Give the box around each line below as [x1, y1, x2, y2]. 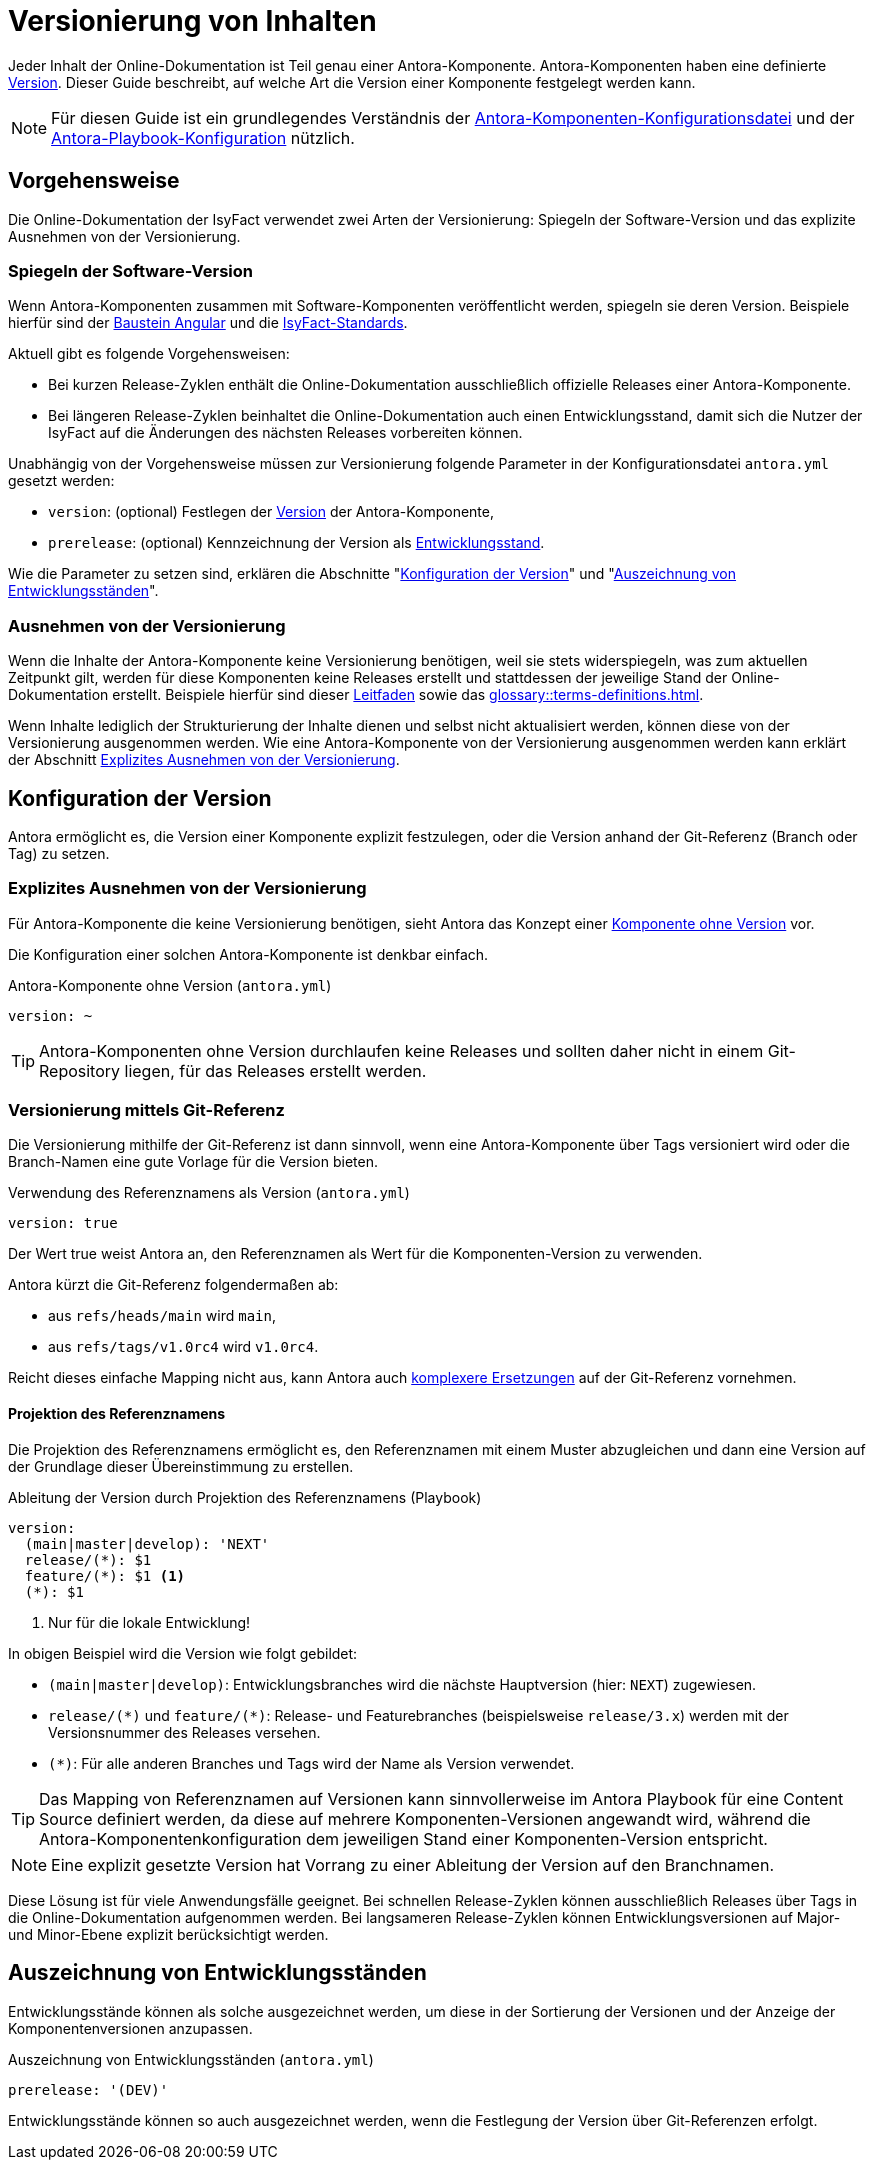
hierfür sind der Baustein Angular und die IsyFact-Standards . [8, 314, 408, 332]
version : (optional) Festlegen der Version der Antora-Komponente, [48, 503, 495, 521]
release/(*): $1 [24, 1551, 152, 1568]
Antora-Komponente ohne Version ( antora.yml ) [8, 976, 332, 994]
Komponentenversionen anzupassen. [8, 2019, 253, 2037]
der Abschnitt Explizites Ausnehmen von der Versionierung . [8, 751, 400, 769]
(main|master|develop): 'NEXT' [24, 1535, 270, 1552]
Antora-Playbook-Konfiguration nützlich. [51, 127, 355, 148]
